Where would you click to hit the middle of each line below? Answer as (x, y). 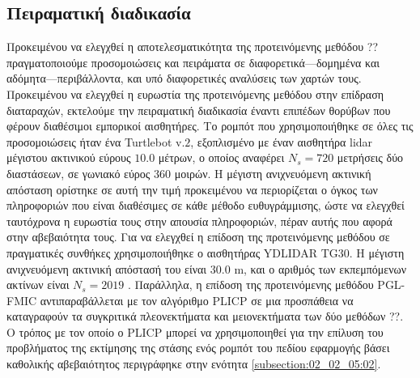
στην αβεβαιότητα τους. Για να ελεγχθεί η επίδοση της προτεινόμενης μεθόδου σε (198, 237)
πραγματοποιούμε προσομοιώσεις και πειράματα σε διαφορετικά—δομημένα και (193, 62)
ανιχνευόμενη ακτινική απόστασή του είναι (107, 268)
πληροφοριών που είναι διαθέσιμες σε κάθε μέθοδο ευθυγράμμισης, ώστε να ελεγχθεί (206, 205)
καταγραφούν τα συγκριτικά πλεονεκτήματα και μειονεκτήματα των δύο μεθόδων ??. (205, 316)
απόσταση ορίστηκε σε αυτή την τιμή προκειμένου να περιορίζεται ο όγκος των (192, 189)
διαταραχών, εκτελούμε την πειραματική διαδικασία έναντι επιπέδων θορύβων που (199, 110)
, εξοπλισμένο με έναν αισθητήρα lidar (282, 141)
